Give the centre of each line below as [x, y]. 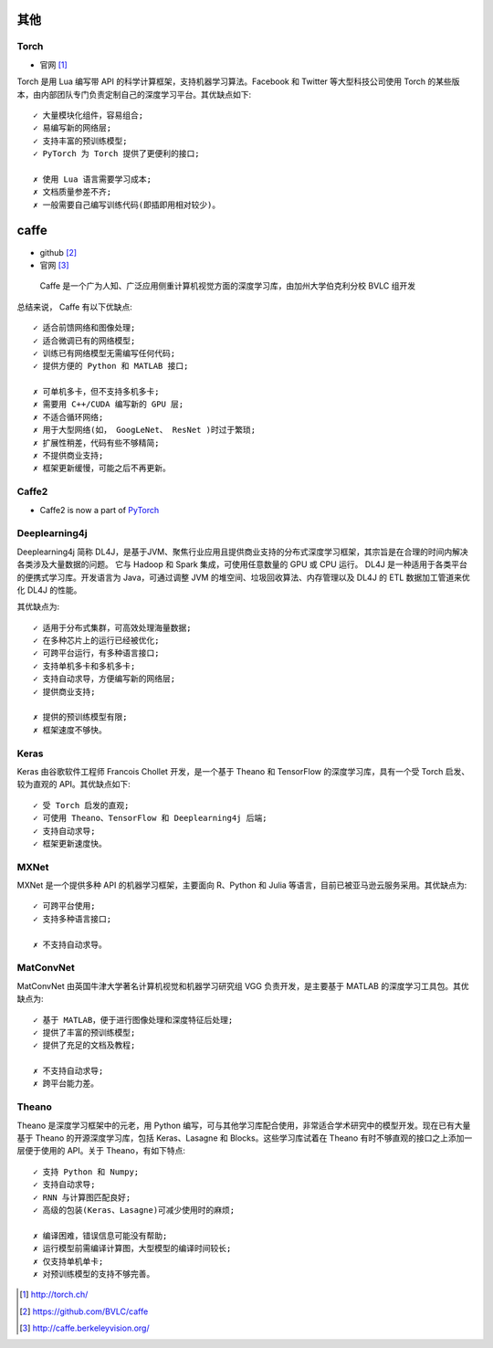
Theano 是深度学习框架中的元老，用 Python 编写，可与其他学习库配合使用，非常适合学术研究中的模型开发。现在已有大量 [244, 1125]
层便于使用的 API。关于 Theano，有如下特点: [101, 1151]
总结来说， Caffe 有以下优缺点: [74, 307]
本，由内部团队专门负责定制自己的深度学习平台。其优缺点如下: [134, 94]
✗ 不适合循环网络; [68, 417]
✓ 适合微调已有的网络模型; [84, 341]
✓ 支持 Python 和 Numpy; [86, 1172]
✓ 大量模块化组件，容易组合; [89, 115]
